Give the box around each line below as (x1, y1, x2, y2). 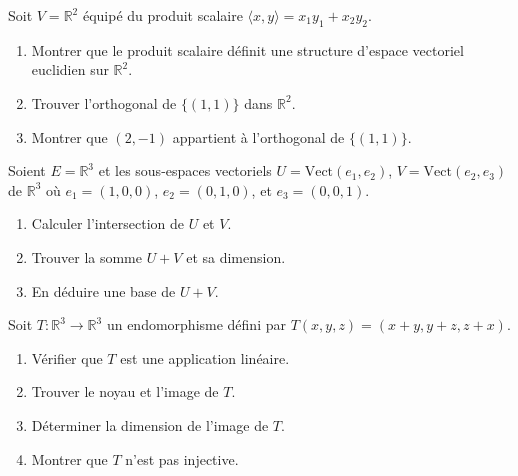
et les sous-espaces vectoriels (98, 160, 272, 181)
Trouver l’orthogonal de (31, 92, 177, 113)
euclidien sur (31, 59, 109, 80)
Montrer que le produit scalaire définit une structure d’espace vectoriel (31, 39, 464, 60)
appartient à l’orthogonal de (172, 126, 345, 147)
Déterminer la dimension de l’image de (31, 414, 269, 435)
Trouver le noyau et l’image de (31, 381, 219, 402)
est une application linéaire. (120, 347, 290, 368)
